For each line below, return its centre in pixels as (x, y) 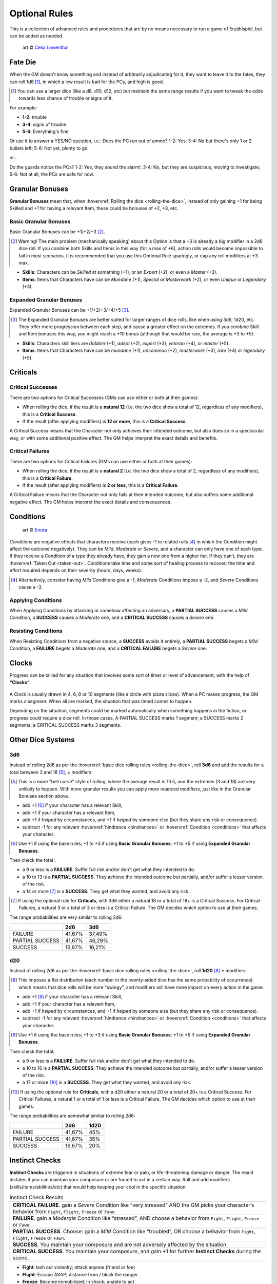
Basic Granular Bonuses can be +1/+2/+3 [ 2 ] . (57, 232)
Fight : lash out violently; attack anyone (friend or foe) (79, 1267)
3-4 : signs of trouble (44, 124)
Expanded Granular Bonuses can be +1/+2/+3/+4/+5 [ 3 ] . (70, 310)
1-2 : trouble (35, 117)
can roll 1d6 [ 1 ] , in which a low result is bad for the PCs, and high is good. (87, 82)
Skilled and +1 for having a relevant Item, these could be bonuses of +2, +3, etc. (94, 209)
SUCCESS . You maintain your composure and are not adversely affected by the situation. (120, 1244)
